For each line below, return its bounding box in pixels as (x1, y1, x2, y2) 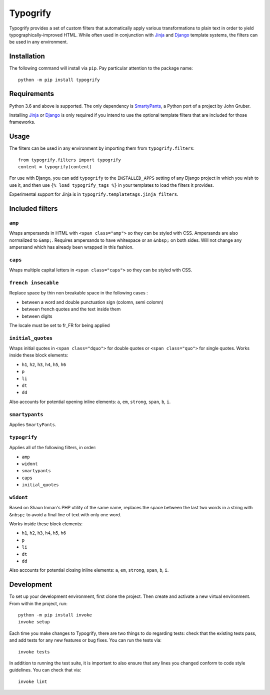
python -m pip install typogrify (18, 77, 100, 83)
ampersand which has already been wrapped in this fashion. (9, 244, 134, 250)
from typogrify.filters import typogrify (18, 157, 121, 163)
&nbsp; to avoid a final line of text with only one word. (9, 511, 121, 518)
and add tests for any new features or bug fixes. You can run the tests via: (9, 637, 162, 643)
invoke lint (18, 678, 47, 684)
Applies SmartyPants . (9, 421, 56, 428)
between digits (21, 313, 52, 319)
